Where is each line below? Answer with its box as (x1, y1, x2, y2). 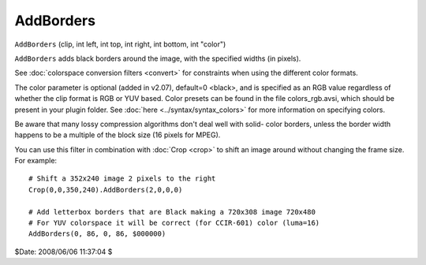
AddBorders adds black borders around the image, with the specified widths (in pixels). (14, 54, 301, 63)
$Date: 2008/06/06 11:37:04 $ (14, 247, 113, 256)
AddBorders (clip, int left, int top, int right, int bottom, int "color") (14, 39, 226, 49)
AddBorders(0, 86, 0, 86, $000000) (28, 230, 166, 238)
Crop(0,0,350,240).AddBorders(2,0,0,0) (28, 185, 183, 194)
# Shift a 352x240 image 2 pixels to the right (28, 174, 216, 183)
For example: (14, 156, 58, 166)
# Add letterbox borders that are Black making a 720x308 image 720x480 (28, 207, 316, 216)
